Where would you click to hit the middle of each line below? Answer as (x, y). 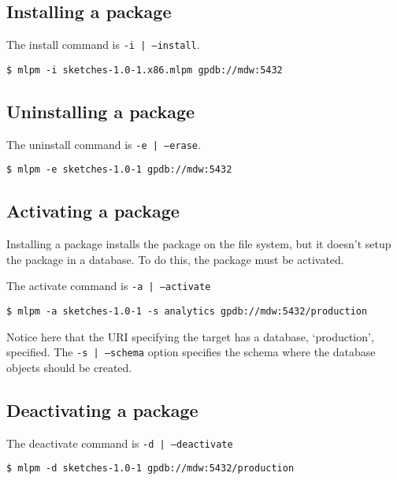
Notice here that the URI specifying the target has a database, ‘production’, (190, 336)
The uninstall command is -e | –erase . (104, 144)
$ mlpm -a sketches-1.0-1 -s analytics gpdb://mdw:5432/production (187, 312)
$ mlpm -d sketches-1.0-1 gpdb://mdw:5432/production (150, 469)
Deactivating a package (102, 409)
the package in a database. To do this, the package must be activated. (175, 259)
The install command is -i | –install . (103, 45)
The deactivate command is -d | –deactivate (120, 443)
